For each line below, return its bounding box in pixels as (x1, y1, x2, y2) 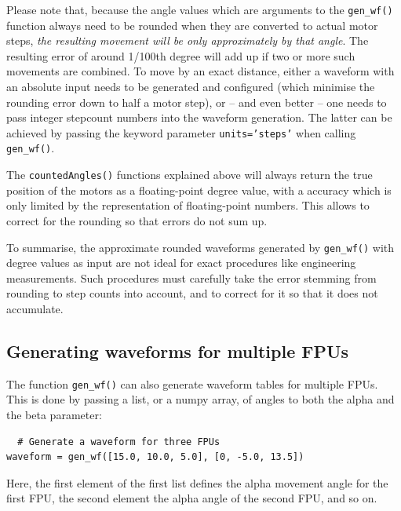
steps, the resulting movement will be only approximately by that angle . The (6, 32, 369, 49)
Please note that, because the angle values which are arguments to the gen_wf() (6, 2, 393, 17)
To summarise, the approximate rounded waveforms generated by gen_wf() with (6, 239, 395, 255)
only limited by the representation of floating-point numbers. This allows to (6, 197, 370, 214)
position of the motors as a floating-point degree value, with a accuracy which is (6, 181, 392, 198)
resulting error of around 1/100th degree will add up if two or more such (6, 47, 355, 64)
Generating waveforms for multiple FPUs (6, 338, 349, 363)
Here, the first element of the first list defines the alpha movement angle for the (6, 474, 388, 491)
